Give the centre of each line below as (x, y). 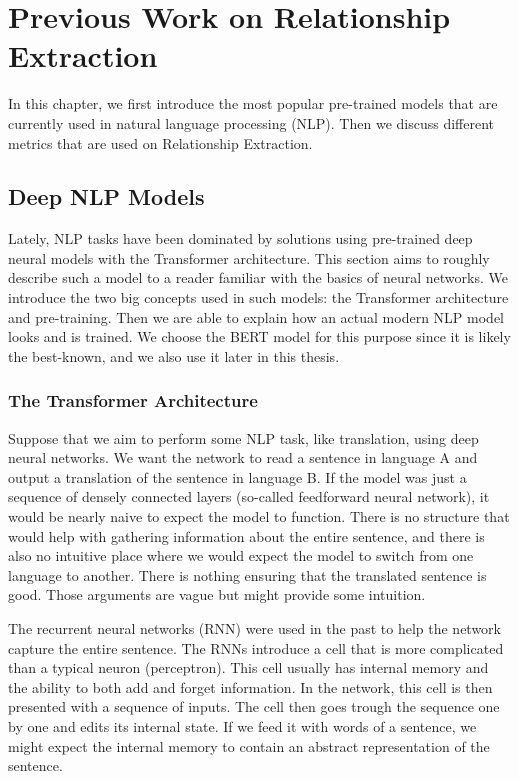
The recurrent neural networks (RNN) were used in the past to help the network (254, 628)
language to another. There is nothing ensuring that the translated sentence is (247, 574)
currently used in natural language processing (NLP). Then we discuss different (251, 122)
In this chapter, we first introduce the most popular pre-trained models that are (253, 103)
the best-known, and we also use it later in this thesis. (174, 355)
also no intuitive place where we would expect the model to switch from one (241, 555)
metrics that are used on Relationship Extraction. (160, 142)
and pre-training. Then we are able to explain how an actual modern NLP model (256, 316)
